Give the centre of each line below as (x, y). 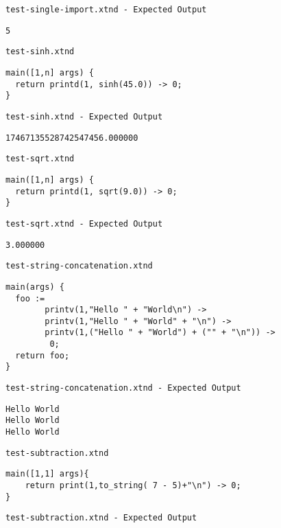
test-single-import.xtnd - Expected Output (106, 10)
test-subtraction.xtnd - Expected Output (101, 518)
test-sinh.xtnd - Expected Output (84, 116)
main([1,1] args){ (47, 474)
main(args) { (35, 287)
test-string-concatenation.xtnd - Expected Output (123, 388)
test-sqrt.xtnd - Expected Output (84, 223)
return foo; (42, 355)
